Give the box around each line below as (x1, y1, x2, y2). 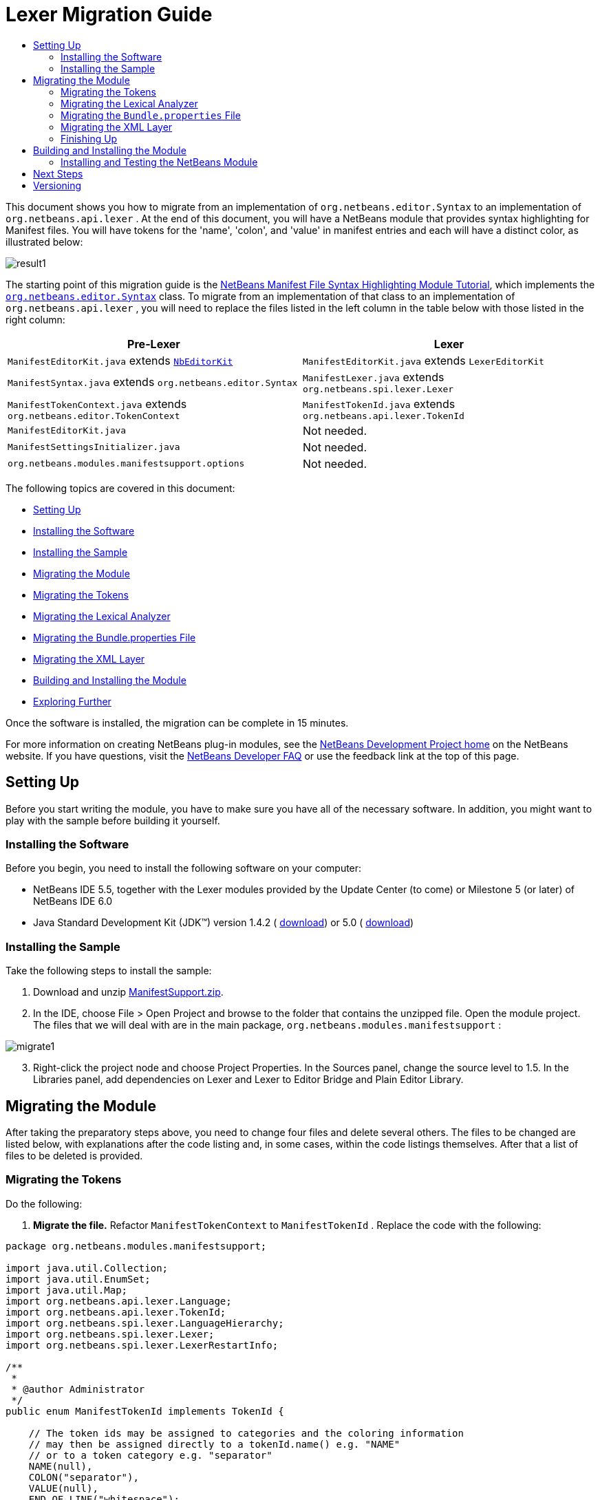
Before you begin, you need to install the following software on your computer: (6, 862, 362, 875)
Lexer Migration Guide (6, 3, 213, 26)
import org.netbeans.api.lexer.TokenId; (6, 1306, 226, 1318)
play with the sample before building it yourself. (6, 814, 220, 826)
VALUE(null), (28, 1482, 98, 1494)
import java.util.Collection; (6, 1262, 169, 1274)
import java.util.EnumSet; (6, 1273, 151, 1285)
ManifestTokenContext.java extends (8, 396, 187, 411)
